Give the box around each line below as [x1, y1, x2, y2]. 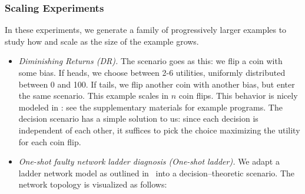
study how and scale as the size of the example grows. [5, 35, 199, 47]
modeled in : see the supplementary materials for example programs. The [18, 101, 283, 113]
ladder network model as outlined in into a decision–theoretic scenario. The [18, 166, 295, 179]
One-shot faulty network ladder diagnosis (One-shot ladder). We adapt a [18, 155, 280, 168]
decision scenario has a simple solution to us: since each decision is [18, 112, 258, 125]
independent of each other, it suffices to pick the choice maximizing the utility [18, 123, 300, 136]
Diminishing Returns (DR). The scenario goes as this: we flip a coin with [18, 55, 283, 67]
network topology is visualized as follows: [18, 178, 167, 190]
